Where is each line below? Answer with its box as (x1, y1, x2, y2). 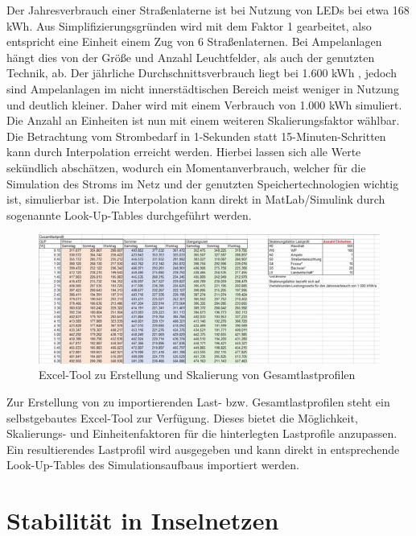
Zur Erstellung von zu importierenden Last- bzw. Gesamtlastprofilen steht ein (6, 393, 390, 410)
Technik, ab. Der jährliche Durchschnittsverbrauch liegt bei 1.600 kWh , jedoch (6, 64, 397, 81)
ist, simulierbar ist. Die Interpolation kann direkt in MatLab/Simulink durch (6, 191, 385, 208)
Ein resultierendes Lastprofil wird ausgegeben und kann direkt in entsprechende (6, 440, 400, 457)
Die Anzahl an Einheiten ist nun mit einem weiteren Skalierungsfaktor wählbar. (6, 112, 400, 129)
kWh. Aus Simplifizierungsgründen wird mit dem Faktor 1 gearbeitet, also (6, 17, 372, 34)
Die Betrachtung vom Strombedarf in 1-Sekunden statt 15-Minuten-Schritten (6, 127, 386, 144)
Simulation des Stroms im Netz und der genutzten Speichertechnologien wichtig (6, 175, 399, 192)
